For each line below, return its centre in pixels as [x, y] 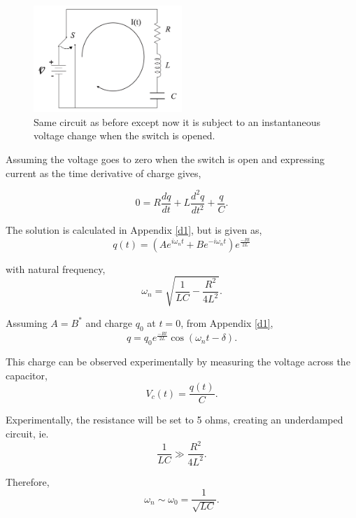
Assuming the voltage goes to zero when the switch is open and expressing [165, 159]
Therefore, [28, 481]
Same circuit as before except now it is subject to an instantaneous [177, 121]
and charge [109, 322]
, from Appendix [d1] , [227, 322]
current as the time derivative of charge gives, [104, 173]
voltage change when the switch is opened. [124, 135]
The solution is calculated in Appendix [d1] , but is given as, [134, 230]
